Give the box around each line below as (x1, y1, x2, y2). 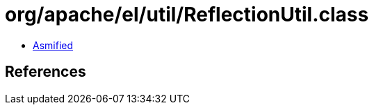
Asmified (33, 39, 74, 51)
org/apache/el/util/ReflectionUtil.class (5, 3, 369, 26)
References (5, 63, 86, 81)
